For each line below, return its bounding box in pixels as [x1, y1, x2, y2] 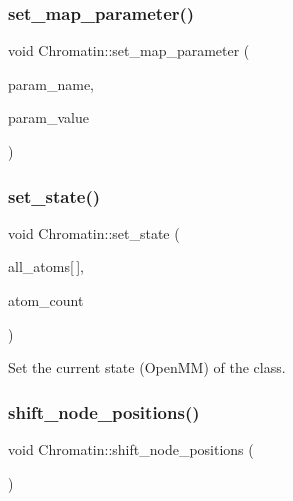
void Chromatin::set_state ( [8, 222, 180, 243]
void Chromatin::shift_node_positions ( [8, 439, 254, 459]
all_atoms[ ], [8, 256, 84, 277]
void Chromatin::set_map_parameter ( [8, 40, 250, 61]
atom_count [8, 290, 84, 310]
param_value [8, 107, 89, 128]
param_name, [8, 73, 94, 94]
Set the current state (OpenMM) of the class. [8, 357, 286, 378]
